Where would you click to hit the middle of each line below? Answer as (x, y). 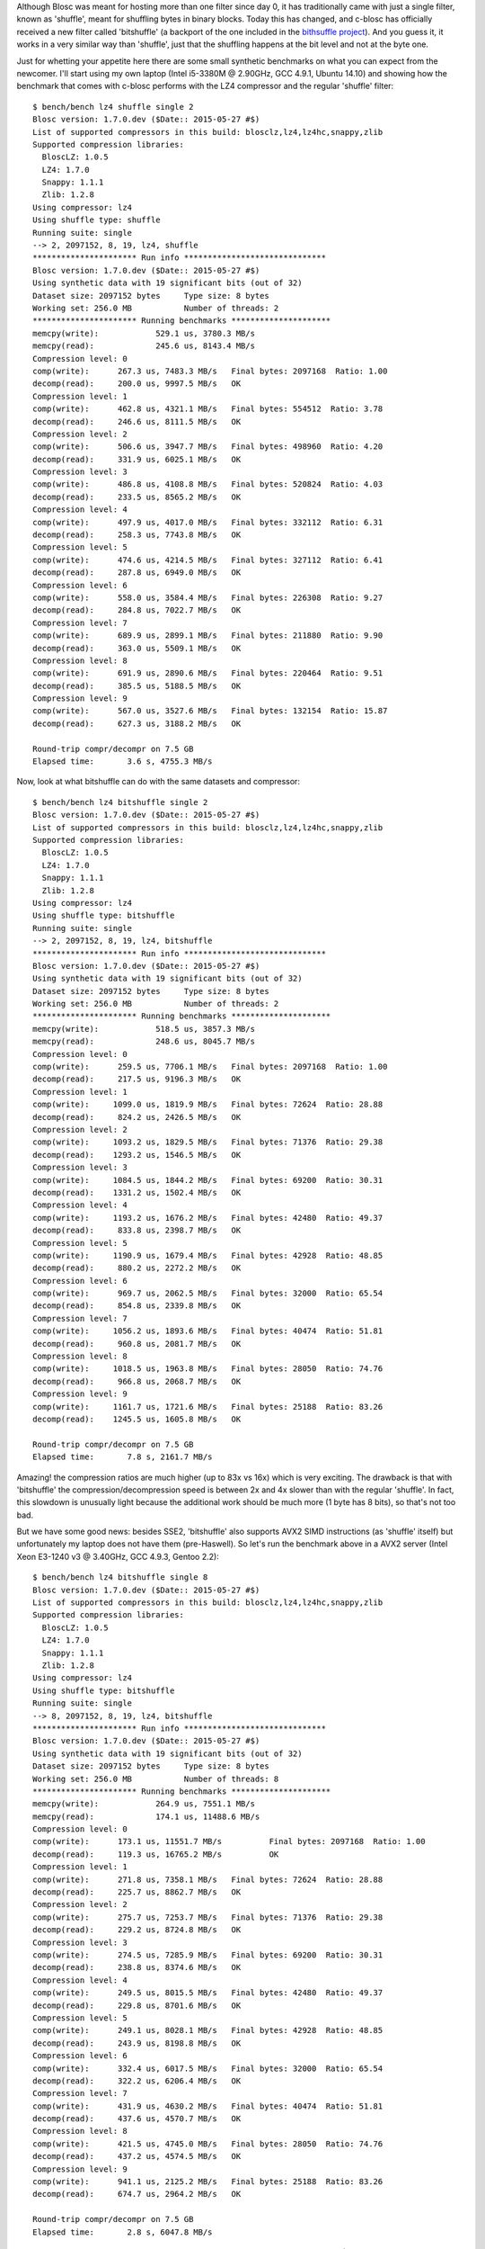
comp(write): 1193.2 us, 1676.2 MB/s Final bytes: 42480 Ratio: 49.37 (208, 1218)
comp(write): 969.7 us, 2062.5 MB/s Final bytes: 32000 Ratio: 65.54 (208, 1294)
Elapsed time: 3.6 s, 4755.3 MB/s (123, 762)
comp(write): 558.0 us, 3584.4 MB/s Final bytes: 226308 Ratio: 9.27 (208, 597)
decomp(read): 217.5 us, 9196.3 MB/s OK (137, 1079)
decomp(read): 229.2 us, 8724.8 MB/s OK (137, 1930)
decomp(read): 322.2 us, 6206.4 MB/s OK (137, 2081)
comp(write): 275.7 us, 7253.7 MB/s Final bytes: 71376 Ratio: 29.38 (208, 1917)
